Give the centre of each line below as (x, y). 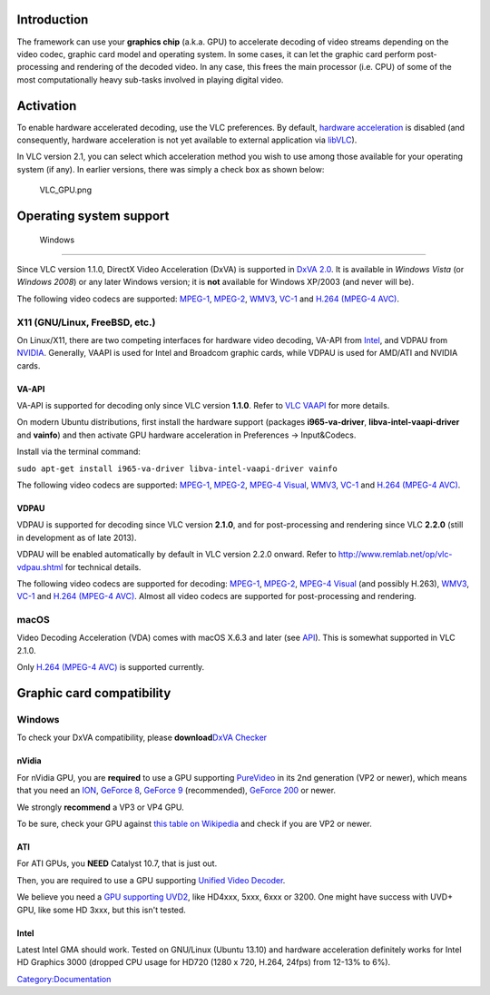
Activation (47, 106)
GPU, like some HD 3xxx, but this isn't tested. (101, 910)
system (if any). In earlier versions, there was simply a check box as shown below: (171, 169)
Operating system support (93, 216)
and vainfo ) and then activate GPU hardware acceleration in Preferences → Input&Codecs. (186, 435)
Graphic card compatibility (94, 693)
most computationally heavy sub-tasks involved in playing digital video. (150, 79)
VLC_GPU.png (66, 190)
